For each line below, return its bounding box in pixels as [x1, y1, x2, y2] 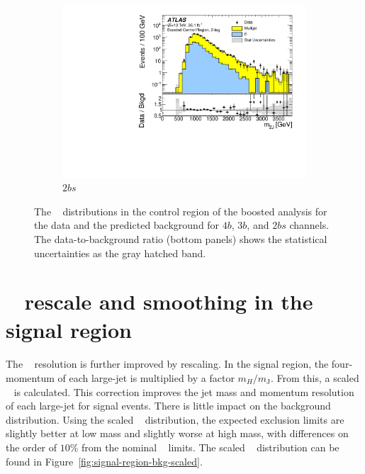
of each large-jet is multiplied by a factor [57, 371, 235, 385]
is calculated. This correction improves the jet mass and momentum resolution [13, 384, 354, 399]
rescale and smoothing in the [24, 287, 313, 316]
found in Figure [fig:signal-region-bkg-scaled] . [6, 453, 203, 468]
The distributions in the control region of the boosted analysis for [34, 203, 327, 218]
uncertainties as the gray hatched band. [34, 245, 206, 260]
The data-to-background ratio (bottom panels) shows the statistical [34, 232, 327, 247]
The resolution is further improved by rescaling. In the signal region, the [6, 356, 329, 371]
